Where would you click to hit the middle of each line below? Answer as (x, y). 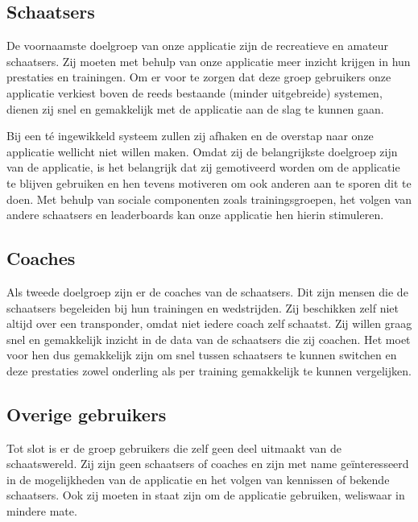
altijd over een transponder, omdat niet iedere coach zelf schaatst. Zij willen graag (209, 323)
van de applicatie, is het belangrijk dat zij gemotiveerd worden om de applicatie (203, 167)
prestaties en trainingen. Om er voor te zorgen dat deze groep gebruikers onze (199, 77)
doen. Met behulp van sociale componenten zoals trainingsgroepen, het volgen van (209, 199)
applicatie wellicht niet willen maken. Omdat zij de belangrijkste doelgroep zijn (202, 151)
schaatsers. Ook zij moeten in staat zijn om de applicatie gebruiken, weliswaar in (206, 495)
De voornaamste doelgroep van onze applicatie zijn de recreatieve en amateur (198, 46)
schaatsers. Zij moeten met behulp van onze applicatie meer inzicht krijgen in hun (209, 61)
